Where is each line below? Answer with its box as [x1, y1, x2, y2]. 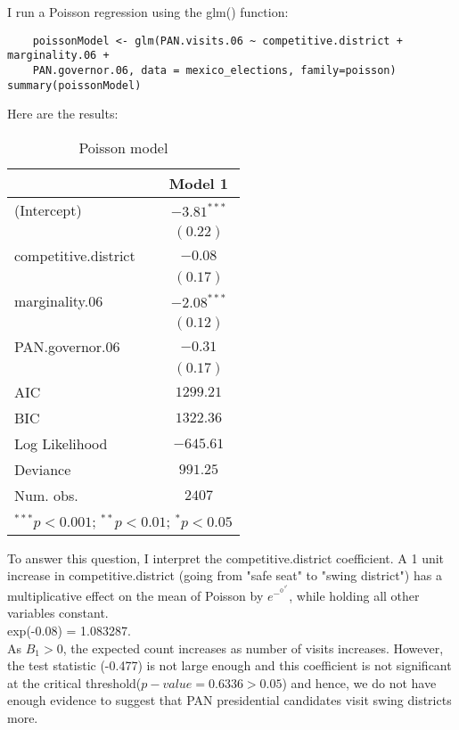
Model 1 [168, 172, 229, 193]
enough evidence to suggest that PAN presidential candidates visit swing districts [7, 691, 452, 709]
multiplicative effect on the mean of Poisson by [7, 586, 264, 604]
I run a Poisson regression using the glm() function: [7, 3, 289, 21]
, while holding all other [289, 586, 420, 604]
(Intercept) [14, 199, 82, 220]
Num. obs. [14, 484, 78, 505]
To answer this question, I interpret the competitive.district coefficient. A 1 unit [7, 548, 445, 567]
